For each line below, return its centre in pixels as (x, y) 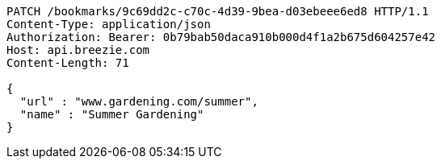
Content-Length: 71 (68, 63)
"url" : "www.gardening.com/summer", (139, 101)
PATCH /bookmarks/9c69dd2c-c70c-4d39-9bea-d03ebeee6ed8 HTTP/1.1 (218, 11)
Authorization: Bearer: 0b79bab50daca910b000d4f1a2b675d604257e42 (221, 37)
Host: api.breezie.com (78, 50)
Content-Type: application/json (109, 24)
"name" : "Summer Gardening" (112, 114)
